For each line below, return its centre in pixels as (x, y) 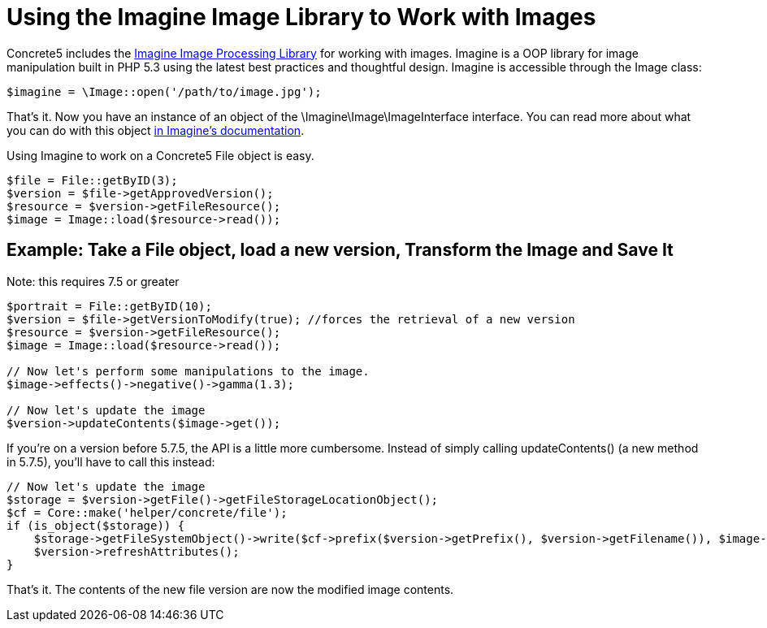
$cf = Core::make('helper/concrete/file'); (147, 512)
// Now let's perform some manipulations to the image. (188, 371)
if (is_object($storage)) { (96, 525)
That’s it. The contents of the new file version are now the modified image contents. (230, 589)
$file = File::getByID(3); (92, 180)
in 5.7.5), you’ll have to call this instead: (111, 461)
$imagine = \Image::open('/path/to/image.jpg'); (164, 91)
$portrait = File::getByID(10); (109, 306)
